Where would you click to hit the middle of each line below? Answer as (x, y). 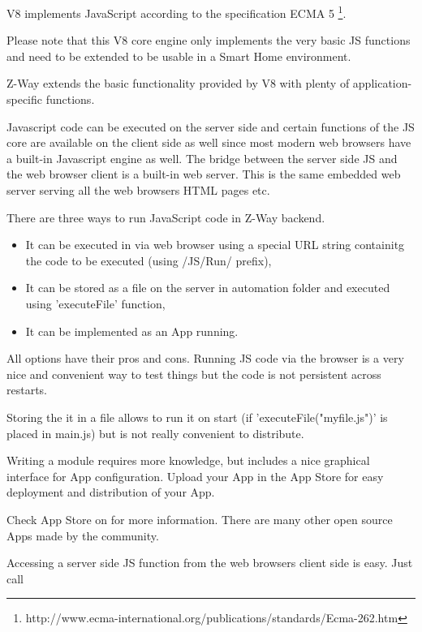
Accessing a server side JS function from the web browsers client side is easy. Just (210, 563)
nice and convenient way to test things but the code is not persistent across (194, 374)
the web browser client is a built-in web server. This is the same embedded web (204, 174)
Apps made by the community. (83, 535)
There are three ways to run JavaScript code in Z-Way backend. (166, 217)
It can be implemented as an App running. (132, 331)
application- (382, 83)
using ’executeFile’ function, (95, 303)
